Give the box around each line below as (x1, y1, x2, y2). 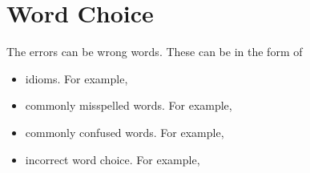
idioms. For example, (25, 70, 128, 86)
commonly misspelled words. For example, (25, 97, 232, 114)
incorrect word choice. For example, (25, 151, 200, 167)
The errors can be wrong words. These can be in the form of (6, 43, 303, 60)
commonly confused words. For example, (25, 123, 224, 140)
